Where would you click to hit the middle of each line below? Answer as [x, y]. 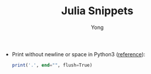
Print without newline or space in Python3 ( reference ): [78, 54]
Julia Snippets [97, 11]
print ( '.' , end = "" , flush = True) [52, 65]
